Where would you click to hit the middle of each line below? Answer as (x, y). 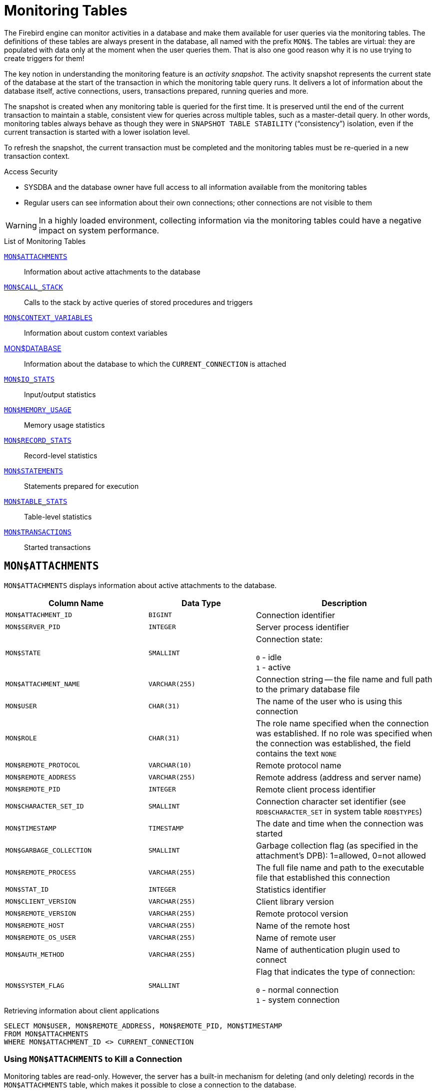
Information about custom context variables (96, 333)
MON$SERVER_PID (33, 627)
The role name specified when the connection (342, 723)
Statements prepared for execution (81, 486)
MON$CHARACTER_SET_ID (45, 806)
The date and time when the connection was (339, 823)
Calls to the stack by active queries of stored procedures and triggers (138, 302)
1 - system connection (298, 1000)
